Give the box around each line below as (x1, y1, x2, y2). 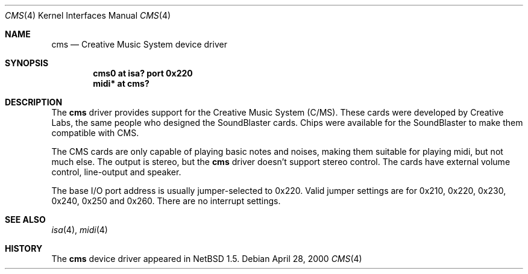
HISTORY (5, 243, 43, 254)
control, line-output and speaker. (51, 167, 181, 177)
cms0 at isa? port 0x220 (93, 68, 193, 78)
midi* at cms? (93, 78, 149, 89)
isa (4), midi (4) (51, 225, 108, 235)
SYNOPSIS (5, 58, 49, 68)
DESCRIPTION (5, 97, 63, 107)
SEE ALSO (5, 214, 46, 225)
